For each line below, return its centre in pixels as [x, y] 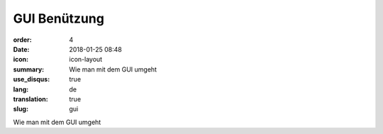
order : [22, 40]
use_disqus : [32, 79]
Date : [21, 49]
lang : [21, 89]
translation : [31, 99]
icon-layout [86, 60]
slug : [21, 109]
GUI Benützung [59, 18]
